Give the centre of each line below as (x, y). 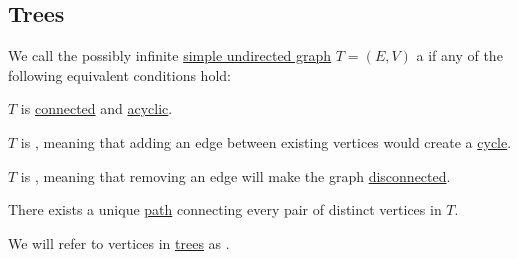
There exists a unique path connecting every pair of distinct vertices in (225, 209)
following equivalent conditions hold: (119, 74)
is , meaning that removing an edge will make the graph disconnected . (235, 175)
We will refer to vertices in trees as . (119, 242)
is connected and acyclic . (96, 108)
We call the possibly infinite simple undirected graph (170, 55)
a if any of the (459, 55)
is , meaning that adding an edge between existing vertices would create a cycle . (266, 141)
